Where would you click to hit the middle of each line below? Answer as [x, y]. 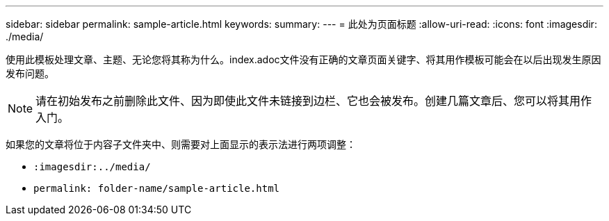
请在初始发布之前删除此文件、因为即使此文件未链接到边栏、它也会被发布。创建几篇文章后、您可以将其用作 [314, 101]
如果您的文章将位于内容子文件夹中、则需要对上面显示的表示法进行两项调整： [181, 144]
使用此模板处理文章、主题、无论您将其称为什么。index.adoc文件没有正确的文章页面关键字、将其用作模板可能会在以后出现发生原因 [303, 59]
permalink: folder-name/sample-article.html [157, 188]
